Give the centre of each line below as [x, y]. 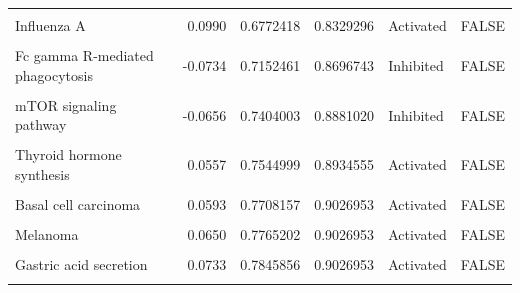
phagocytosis [54, 74]
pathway [41, 124]
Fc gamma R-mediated [84, 55]
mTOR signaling [66, 104]
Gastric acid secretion [81, 264]
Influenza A [50, 25]
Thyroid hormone [68, 154]
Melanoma [47, 234]
